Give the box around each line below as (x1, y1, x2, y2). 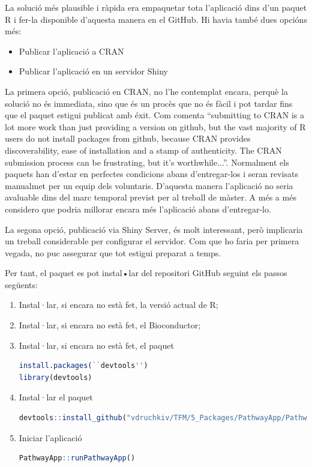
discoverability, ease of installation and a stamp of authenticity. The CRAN (5, 143, 282, 156)
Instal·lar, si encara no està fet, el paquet (19, 339, 174, 351)
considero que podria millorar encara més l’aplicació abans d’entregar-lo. (5, 202, 271, 215)
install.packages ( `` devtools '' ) (19, 361, 148, 370)
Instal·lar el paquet (19, 391, 93, 403)
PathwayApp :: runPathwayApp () (19, 454, 136, 463)
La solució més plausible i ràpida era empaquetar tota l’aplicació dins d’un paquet (5, 1, 307, 13)
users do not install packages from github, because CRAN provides (5, 132, 251, 145)
